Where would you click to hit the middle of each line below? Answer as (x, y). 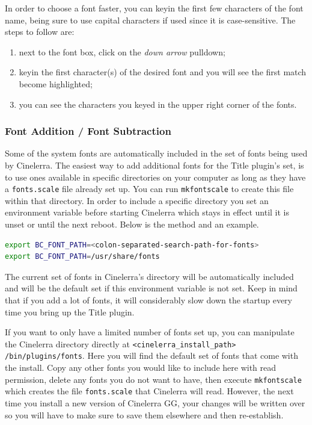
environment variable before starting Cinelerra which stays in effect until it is (147, 212)
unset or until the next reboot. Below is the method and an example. (132, 224)
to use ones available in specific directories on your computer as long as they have (155, 177)
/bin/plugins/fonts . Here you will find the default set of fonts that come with (151, 355)
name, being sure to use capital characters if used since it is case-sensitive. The (150, 20)
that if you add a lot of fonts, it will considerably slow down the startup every (149, 299)
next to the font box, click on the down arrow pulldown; (122, 51)
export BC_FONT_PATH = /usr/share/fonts (82, 257)
